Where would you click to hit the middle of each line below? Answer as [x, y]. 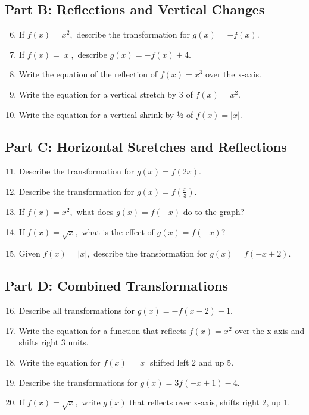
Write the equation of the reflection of [88, 74]
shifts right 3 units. [54, 342]
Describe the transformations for [78, 382]
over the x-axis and [270, 330]
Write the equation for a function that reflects [103, 330]
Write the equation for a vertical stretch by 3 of [106, 94]
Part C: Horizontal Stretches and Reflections [146, 146]
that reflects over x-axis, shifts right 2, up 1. [210, 402]
